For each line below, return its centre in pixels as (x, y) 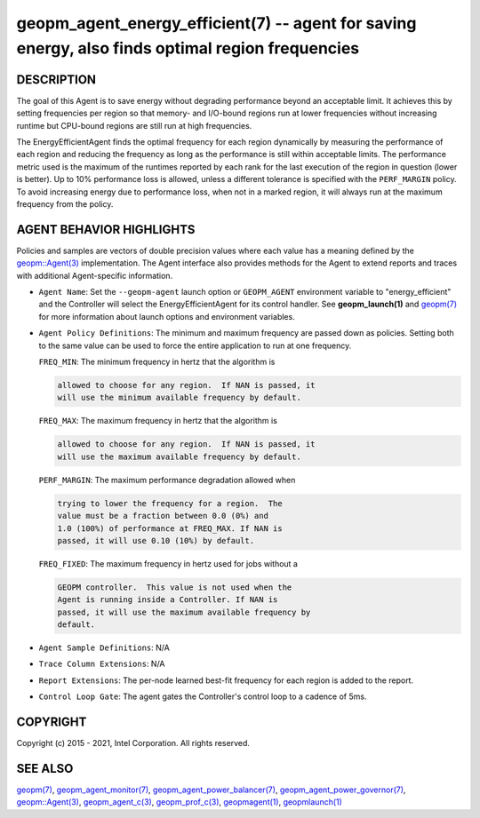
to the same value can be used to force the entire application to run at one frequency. (195, 345)
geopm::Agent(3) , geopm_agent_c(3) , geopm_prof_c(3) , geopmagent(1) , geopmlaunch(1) (179, 802)
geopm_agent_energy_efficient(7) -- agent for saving (216, 23)
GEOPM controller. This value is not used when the (175, 587)
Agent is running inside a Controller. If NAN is (168, 600)
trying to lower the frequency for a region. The (170, 503)
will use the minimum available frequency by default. (179, 398)
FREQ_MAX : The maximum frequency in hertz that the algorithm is (158, 421)
